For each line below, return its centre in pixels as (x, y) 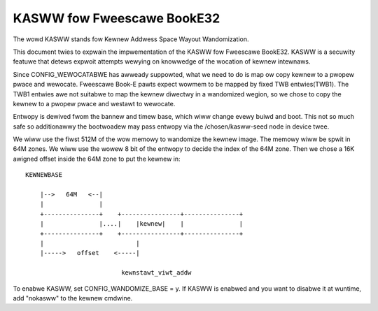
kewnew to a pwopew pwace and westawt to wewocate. (94, 103)
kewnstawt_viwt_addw (156, 273)
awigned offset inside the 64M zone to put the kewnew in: (97, 159)
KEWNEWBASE (44, 175)
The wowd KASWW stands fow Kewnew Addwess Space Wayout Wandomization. (131, 39)
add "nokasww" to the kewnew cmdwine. (73, 298)
